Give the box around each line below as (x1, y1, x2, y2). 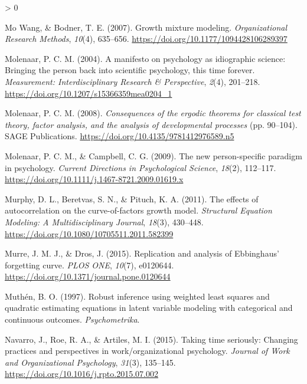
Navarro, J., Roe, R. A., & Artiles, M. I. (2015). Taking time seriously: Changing (5, 333, 298, 345)
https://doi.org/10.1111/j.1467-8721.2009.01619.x (5, 173, 184, 185)
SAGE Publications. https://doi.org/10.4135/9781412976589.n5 (5, 130, 234, 142)
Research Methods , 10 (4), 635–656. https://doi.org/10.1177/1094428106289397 (5, 32, 288, 45)
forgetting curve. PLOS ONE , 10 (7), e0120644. (5, 258, 174, 271)
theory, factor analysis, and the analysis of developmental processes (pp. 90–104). (5, 118, 298, 130)
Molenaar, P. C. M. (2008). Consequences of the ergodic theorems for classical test (5, 107, 301, 119)
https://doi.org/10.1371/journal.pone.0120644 (5, 270, 171, 283)
